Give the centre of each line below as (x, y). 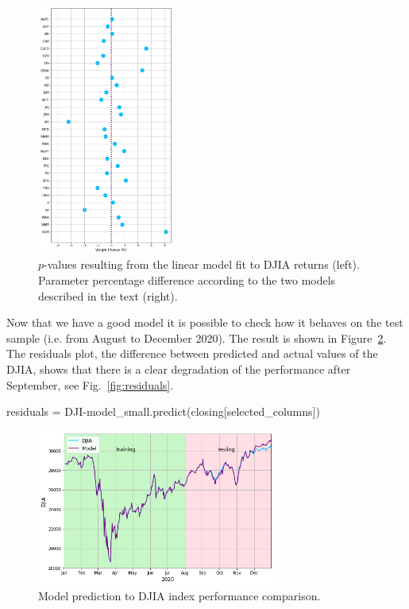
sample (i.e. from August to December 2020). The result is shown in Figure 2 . (197, 337)
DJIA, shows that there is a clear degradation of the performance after (179, 369)
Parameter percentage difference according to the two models (187, 279)
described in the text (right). (108, 295)
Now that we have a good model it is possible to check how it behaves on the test (205, 322)
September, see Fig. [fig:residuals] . (90, 384)
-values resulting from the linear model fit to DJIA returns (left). (202, 264)
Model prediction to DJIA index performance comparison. (179, 596)
